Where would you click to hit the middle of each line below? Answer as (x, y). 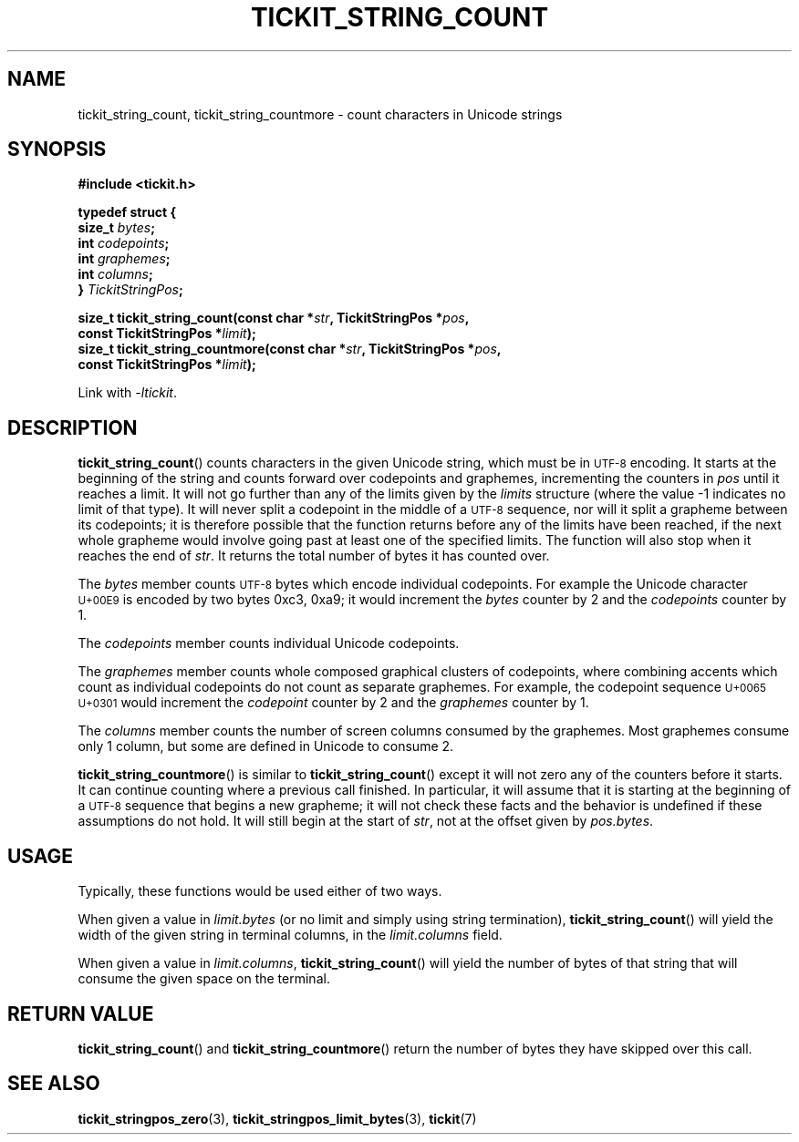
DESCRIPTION (73, 427)
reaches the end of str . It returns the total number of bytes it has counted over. (314, 556)
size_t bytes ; (116, 228)
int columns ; (115, 274)
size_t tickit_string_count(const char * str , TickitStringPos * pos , (274, 318)
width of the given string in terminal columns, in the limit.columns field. (290, 935)
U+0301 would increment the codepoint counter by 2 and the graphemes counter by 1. (333, 703)
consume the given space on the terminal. (204, 979)
